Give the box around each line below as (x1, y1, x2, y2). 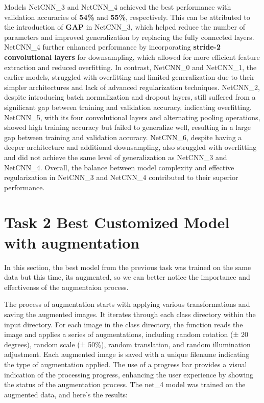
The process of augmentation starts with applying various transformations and (4, 299, 250, 309)
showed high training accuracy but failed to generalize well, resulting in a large (4, 122, 251, 132)
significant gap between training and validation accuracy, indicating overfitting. (4, 101, 252, 112)
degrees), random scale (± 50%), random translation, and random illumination (4, 339, 251, 349)
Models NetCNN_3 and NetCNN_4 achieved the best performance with (4, 2, 231, 12)
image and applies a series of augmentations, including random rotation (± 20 (4, 329, 249, 340)
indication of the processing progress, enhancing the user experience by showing (4, 369, 253, 379)
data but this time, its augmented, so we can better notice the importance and (4, 272, 250, 282)
